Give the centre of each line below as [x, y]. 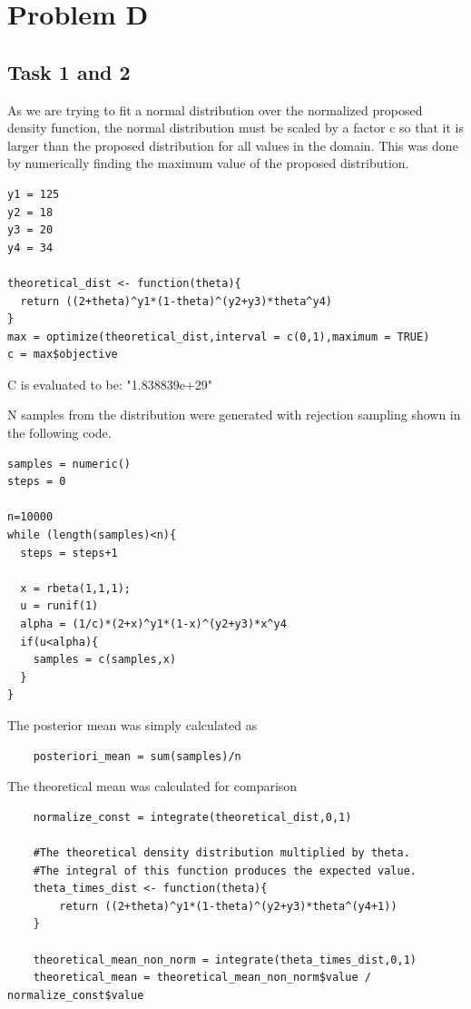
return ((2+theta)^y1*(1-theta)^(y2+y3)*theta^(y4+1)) [228, 906]
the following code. [59, 433]
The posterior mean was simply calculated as [132, 724]
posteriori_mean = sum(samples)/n [137, 756]
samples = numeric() [69, 464]
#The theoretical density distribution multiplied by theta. [221, 852]
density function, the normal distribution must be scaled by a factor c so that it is [236, 128]
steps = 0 [37, 482]
